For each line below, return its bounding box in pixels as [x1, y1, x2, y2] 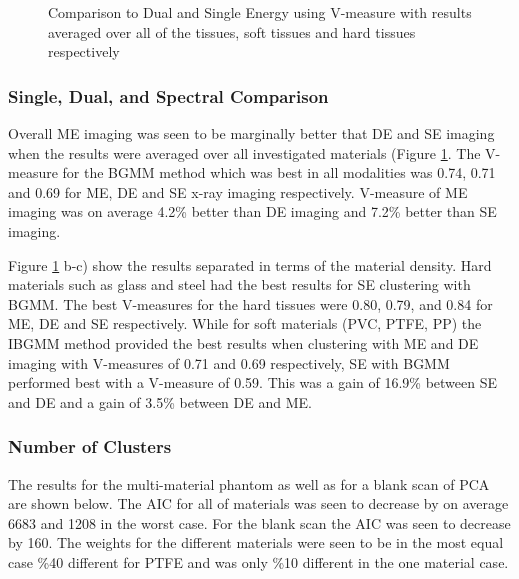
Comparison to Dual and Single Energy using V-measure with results [48, 2, 472, 22]
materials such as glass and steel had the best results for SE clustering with [8, 274, 471, 295]
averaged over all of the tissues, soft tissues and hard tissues [48, 21, 416, 42]
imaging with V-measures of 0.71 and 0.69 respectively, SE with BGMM [8, 352, 450, 373]
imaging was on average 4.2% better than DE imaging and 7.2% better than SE [8, 201, 497, 222]
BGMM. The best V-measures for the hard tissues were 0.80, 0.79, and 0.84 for [8, 293, 493, 314]
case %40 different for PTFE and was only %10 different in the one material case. [8, 551, 509, 572]
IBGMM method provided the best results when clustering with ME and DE [8, 332, 479, 353]
